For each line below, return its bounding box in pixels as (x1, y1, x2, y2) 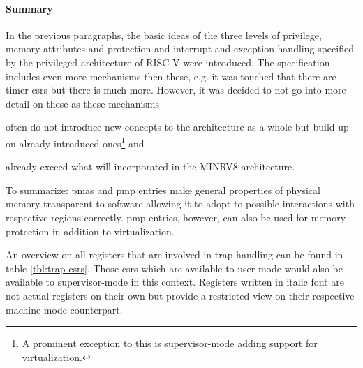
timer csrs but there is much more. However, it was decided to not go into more (6, 82, 346, 97)
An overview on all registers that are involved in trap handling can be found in (6, 247, 343, 262)
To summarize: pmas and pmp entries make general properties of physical (6, 182, 320, 197)
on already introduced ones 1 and (6, 133, 145, 150)
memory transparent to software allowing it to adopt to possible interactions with (6, 196, 355, 211)
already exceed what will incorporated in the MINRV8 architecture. (6, 159, 295, 174)
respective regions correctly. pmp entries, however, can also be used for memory (6, 209, 346, 224)
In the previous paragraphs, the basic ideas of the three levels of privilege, (6, 27, 322, 42)
